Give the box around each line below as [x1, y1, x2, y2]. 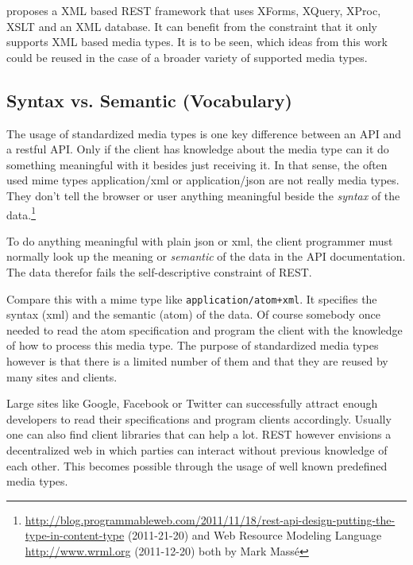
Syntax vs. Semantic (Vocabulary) [6, 87, 293, 112]
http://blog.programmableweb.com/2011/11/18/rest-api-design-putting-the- [25, 511, 396, 528]
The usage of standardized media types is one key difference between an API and [6, 125, 402, 141]
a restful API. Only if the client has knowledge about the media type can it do [6, 141, 389, 157]
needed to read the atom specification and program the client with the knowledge [6, 321, 403, 338]
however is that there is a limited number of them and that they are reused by [6, 353, 388, 370]
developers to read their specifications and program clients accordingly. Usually [6, 410, 392, 427]
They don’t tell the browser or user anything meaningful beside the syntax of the [6, 187, 400, 203]
